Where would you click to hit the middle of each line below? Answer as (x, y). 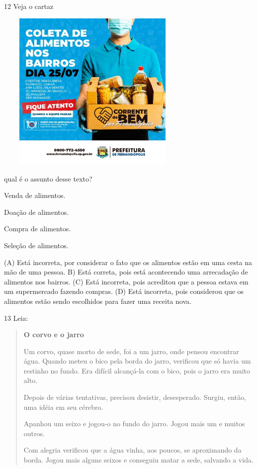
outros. (34, 433)
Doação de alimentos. (37, 212)
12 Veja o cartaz (29, 6)
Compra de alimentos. (38, 229)
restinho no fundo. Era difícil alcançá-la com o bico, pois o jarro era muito (137, 370)
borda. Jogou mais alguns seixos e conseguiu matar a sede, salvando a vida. (138, 460)
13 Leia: (16, 318)
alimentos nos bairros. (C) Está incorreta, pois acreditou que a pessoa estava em (126, 281)
